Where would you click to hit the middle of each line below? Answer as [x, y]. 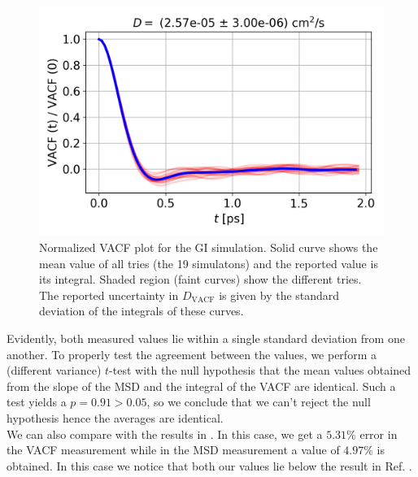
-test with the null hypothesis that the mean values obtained [260, 370]
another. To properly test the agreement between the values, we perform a [192, 354]
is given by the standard [279, 295]
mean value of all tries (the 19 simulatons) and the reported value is [209, 263]
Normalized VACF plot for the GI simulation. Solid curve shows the [209, 247]
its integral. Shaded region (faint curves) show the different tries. [200, 279]
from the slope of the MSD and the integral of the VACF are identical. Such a [201, 386]
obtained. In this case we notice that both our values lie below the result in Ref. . [209, 465]
